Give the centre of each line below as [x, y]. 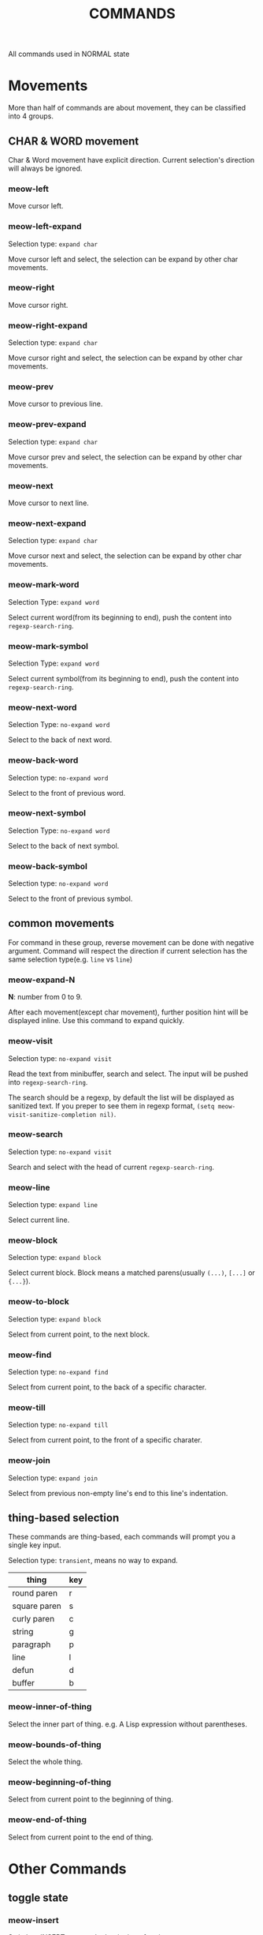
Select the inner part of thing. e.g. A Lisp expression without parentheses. [128, 1724]
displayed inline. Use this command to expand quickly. [96, 1021]
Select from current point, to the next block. [79, 1334]
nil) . [108, 1114]
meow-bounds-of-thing [55, 1744]
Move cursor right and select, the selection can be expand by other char [125, 358]
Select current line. [39, 1220]
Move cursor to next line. [48, 503]
